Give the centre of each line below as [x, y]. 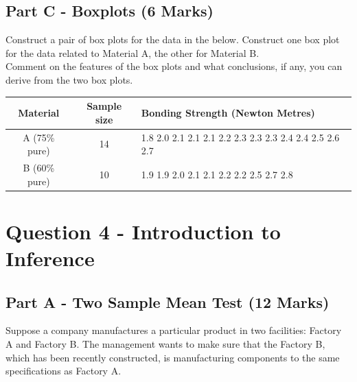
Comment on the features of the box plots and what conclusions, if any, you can [174, 66]
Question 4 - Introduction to [143, 231]
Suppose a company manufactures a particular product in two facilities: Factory [174, 330]
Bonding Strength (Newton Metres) [228, 112]
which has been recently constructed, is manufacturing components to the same [173, 357]
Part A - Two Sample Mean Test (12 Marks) [168, 301]
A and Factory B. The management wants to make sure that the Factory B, [165, 344]
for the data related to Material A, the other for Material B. [133, 52]
